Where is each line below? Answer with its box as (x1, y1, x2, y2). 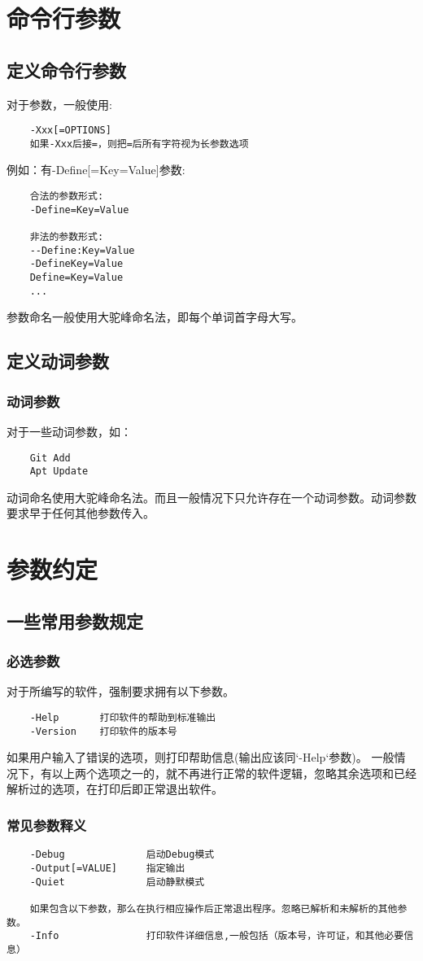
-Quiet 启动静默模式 (29, 876, 205, 888)
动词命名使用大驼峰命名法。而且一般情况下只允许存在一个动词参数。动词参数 (7, 488, 416, 505)
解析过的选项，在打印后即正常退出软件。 (7, 780, 223, 797)
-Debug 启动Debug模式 (29, 849, 215, 861)
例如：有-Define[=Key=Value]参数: (7, 161, 185, 178)
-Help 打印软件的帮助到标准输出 (29, 711, 216, 723)
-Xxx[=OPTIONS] (29, 124, 111, 137)
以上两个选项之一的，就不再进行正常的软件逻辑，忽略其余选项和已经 (51, 764, 416, 781)
